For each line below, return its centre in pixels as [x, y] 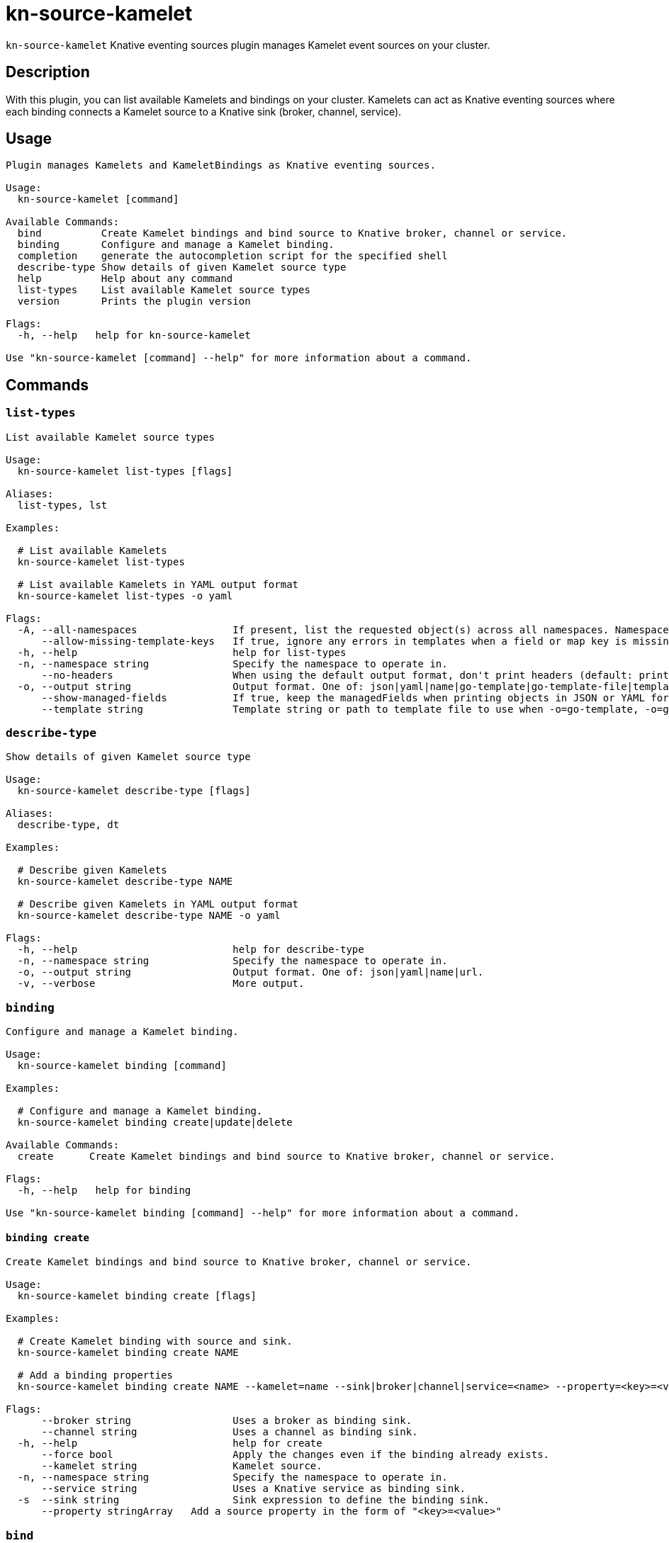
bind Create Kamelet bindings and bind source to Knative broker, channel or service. [292, 233]
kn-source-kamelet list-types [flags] [125, 471]
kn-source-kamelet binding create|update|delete [155, 1123]
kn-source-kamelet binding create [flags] [137, 1296]
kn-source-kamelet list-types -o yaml [125, 595]
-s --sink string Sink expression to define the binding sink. [253, 1500]
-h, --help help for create [170, 1443]
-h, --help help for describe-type [191, 950]
